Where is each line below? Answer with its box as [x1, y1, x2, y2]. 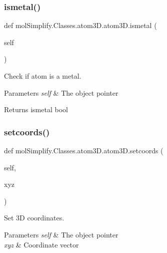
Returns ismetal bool [4, 104, 68, 115]
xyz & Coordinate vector [4, 239, 79, 249]
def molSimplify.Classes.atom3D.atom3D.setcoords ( [4, 145, 163, 155]
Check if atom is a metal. [4, 71, 81, 81]
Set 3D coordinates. [4, 212, 64, 223]
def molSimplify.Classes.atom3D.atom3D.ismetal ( [4, 20, 157, 31]
